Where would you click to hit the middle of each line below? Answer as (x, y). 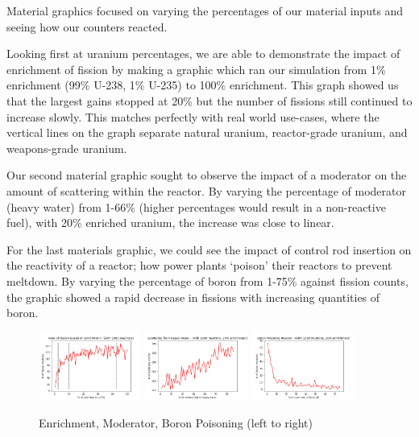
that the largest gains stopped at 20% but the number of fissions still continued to (209, 100)
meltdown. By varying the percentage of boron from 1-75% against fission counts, (207, 280)
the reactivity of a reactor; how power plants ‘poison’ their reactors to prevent (199, 265)
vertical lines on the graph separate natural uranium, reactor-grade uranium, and (207, 132)
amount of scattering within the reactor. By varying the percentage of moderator (206, 190)
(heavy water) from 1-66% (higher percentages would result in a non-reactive (196, 206)
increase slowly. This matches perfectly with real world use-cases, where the (193, 116)
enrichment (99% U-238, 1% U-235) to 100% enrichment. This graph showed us (203, 85)
